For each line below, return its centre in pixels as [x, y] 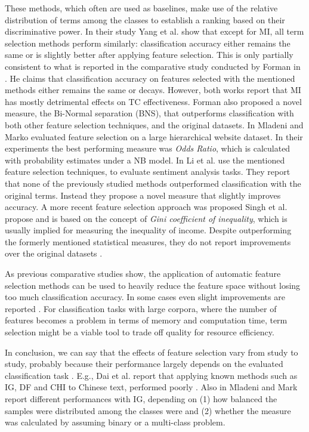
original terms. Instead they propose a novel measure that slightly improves [143, 195]
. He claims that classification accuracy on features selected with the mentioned [150, 78]
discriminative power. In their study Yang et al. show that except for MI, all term [154, 31]
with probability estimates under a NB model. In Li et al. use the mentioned [145, 160]
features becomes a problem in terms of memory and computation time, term [146, 320]
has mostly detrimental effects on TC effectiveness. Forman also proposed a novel [153, 101]
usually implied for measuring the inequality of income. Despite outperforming [148, 230]
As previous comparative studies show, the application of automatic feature [143, 274]
